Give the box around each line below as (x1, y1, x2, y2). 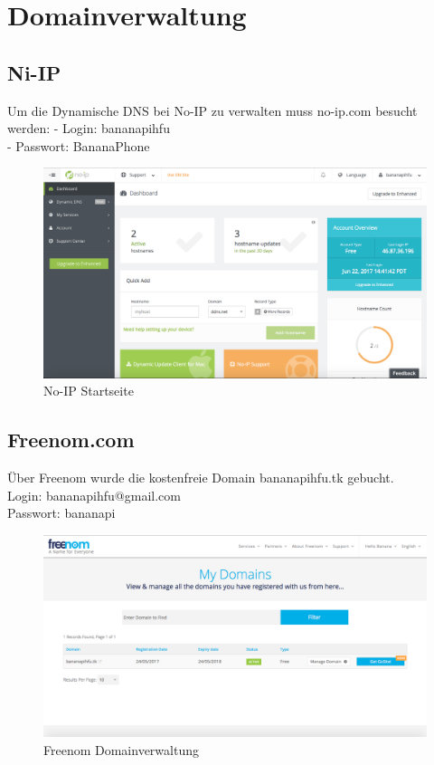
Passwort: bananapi (7, 503, 116, 522)
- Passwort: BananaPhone (7, 136, 150, 155)
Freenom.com (7, 426, 135, 454)
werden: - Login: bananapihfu (7, 119, 170, 138)
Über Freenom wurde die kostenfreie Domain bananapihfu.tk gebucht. (7, 468, 394, 487)
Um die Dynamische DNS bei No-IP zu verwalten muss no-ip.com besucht (7, 100, 418, 120)
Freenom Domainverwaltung (43, 741, 199, 759)
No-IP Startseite (43, 381, 134, 400)
